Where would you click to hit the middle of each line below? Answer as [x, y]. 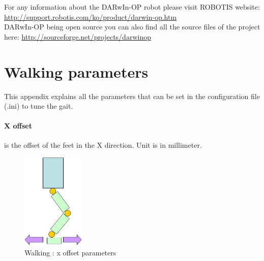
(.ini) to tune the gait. [39, 106]
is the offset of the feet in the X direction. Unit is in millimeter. [103, 145]
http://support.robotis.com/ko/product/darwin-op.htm [91, 17]
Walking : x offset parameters [70, 252]
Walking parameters [76, 71]
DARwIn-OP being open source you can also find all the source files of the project [132, 27]
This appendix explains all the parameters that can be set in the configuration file [132, 96]
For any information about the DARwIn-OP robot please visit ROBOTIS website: [132, 7]
